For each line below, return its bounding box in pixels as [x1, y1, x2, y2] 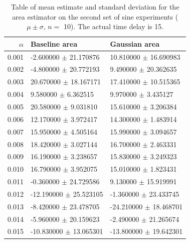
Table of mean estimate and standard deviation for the [11, 2, 179, 12]
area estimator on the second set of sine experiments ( [12, 11, 178, 22]
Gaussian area [110, 38, 159, 49]
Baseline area [30, 38, 78, 49]
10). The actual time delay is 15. [63, 21, 164, 32]
